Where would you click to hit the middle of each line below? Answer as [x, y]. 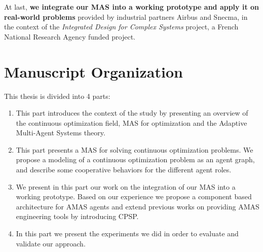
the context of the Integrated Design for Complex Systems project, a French [121, 27]
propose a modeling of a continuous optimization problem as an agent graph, [135, 159]
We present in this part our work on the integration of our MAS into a [126, 186]
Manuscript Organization [93, 71]
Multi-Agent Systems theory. [61, 133]
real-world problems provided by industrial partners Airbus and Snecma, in [126, 16]
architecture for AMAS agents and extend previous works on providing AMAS [138, 206]
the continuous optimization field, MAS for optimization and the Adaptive [131, 122]
